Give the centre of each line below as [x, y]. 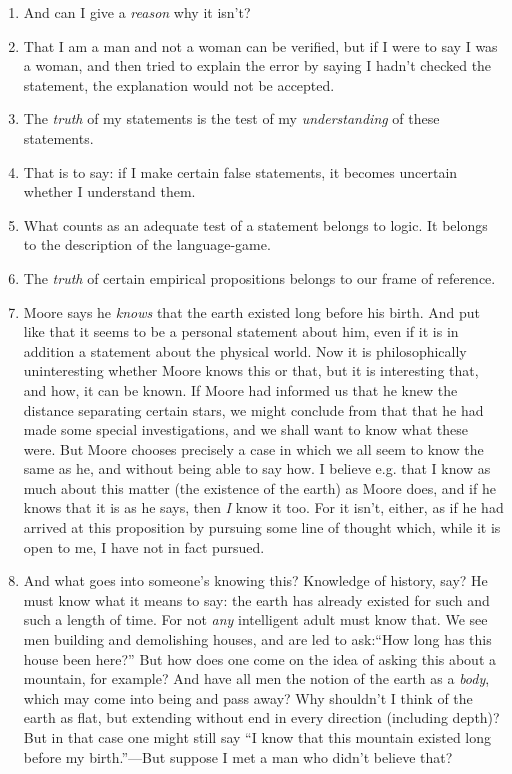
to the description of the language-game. [147, 244]
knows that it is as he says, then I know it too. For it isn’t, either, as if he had [263, 507]
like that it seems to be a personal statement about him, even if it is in [241, 331]
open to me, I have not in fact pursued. [144, 546]
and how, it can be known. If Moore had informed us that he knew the [240, 389]
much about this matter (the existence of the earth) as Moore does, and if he [259, 487]
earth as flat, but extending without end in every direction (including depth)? [261, 717]
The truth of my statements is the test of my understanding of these [231, 118]
